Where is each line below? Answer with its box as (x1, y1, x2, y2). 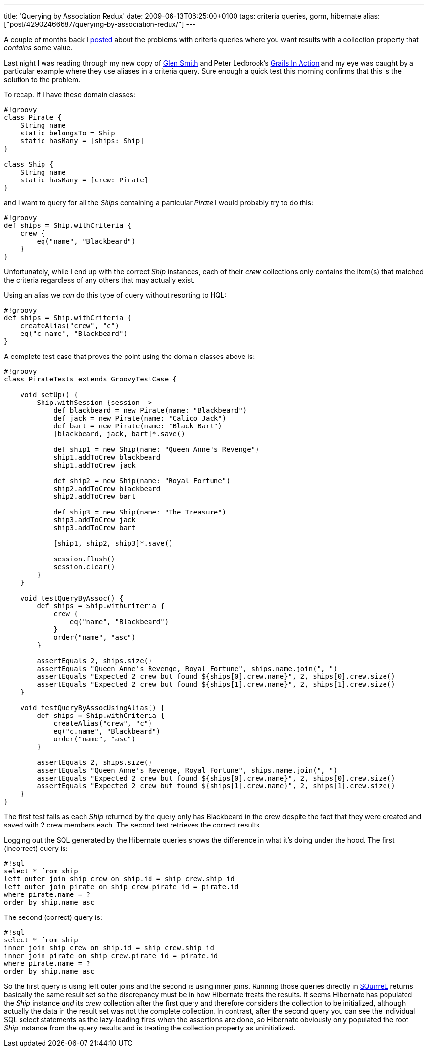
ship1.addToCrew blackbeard (53, 453, 161, 461)
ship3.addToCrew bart (53, 524, 136, 532)
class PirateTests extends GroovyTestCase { (4, 375, 177, 383)
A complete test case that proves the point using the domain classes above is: (4, 352, 255, 360)
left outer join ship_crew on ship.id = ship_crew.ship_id (4, 875, 235, 883)
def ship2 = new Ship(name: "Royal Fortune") (53, 477, 231, 485)
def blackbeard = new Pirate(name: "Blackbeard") (53, 406, 247, 414)
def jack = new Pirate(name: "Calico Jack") (53, 414, 227, 422)
